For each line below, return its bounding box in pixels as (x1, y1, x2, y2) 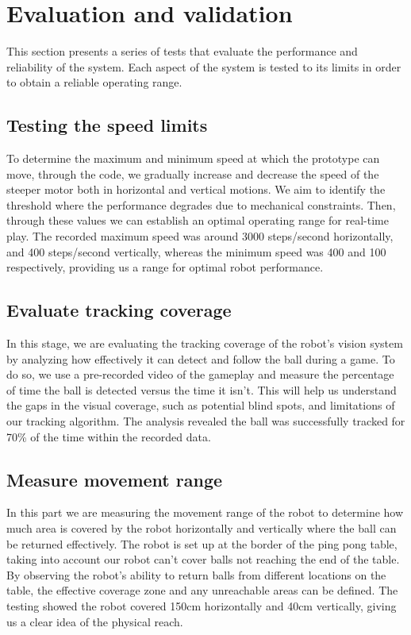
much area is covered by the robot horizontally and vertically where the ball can (6, 520, 397, 537)
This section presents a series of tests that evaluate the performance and (6, 43, 358, 60)
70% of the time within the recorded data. (6, 428, 211, 444)
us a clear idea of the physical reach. (6, 613, 183, 629)
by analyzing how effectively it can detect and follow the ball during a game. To (6, 350, 395, 367)
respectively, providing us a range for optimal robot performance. (6, 259, 324, 275)
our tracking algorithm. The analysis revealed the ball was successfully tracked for (6, 413, 405, 429)
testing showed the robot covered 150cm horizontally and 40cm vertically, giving (6, 597, 397, 614)
